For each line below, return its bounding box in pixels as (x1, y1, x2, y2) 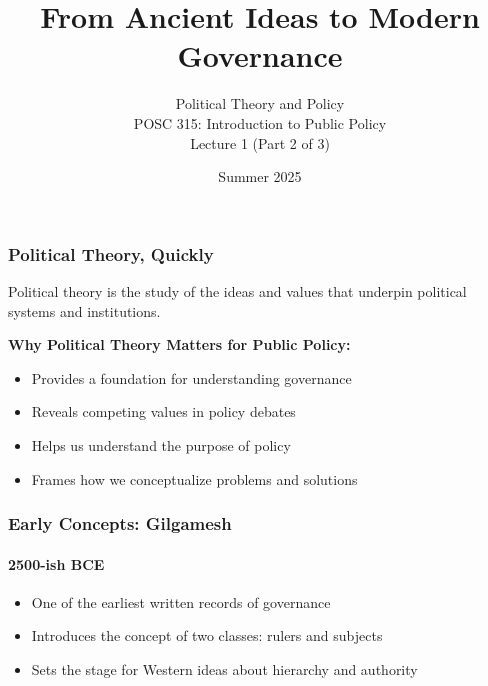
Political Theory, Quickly (8, 241, 214, 266)
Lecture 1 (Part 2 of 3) (190, 132, 330, 153)
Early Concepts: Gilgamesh (8, 511, 232, 536)
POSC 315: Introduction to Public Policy (133, 112, 387, 133)
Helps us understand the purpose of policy (31, 434, 291, 455)
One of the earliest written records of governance (31, 591, 331, 612)
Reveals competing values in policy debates (31, 401, 296, 422)
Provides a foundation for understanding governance (31, 367, 352, 388)
